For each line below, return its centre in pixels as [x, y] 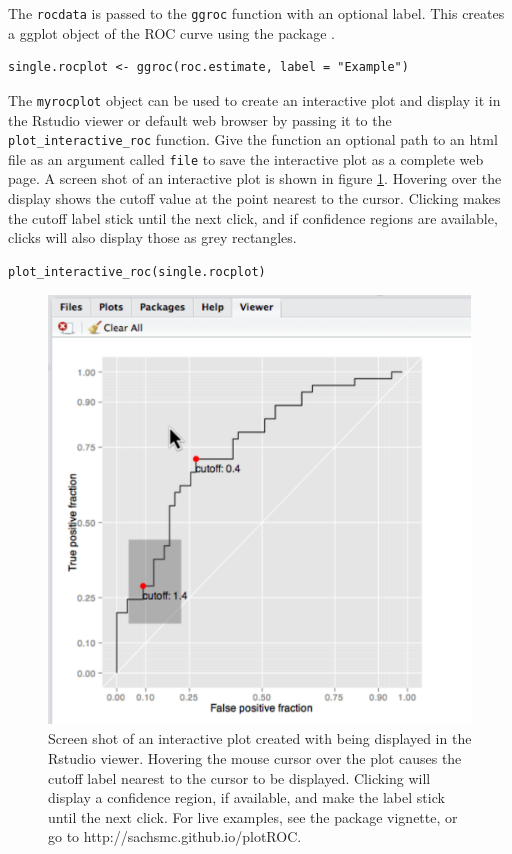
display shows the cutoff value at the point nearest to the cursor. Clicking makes [254, 198]
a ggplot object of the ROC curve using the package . [171, 32]
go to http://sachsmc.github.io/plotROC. [175, 836]
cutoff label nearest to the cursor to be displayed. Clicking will [239, 777]
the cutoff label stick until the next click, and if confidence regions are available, [253, 217]
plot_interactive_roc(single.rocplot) [137, 271]
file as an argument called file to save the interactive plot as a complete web [246, 158]
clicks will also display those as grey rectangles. [152, 237]
